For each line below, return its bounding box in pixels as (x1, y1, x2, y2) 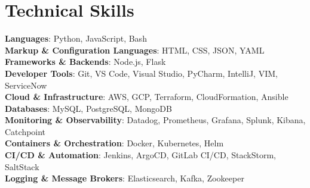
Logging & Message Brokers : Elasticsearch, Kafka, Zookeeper (5, 172, 244, 184)
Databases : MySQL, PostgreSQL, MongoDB (5, 102, 172, 114)
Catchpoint (5, 125, 46, 137)
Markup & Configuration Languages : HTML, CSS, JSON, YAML (5, 43, 265, 56)
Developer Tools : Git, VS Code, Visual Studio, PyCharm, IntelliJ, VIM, (5, 67, 278, 79)
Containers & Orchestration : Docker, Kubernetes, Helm (5, 137, 224, 149)
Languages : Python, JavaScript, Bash (5, 32, 147, 45)
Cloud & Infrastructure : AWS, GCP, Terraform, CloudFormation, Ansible (5, 90, 288, 103)
